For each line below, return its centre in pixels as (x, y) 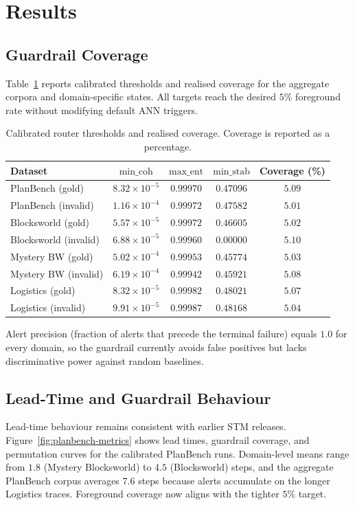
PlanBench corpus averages (62, 480)
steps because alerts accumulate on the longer (234, 480)
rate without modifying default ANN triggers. (102, 110)
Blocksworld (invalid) (55, 239)
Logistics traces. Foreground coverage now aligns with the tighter (142, 494)
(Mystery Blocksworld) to (98, 467)
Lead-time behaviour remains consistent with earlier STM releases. (146, 426)
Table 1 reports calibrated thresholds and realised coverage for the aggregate (168, 83)
